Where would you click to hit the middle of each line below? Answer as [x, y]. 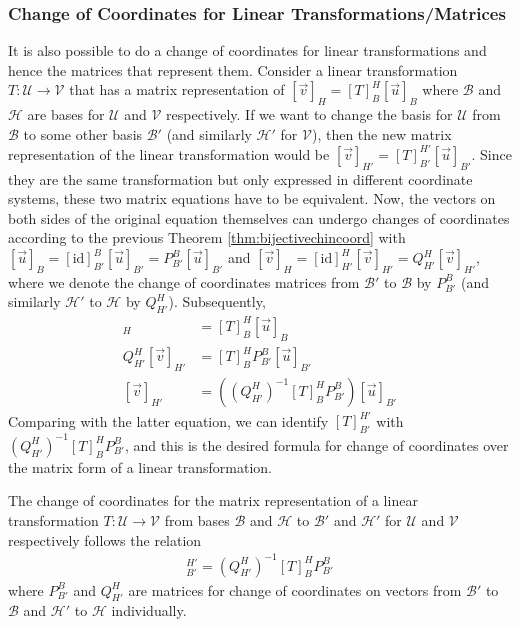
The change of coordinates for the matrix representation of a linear [213, 500]
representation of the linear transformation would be [169, 153]
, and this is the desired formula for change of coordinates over [316, 444]
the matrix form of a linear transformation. [140, 466]
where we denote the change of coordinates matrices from [184, 281]
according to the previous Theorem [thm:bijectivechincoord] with [207, 237]
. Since [491, 153]
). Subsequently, [217, 301]
